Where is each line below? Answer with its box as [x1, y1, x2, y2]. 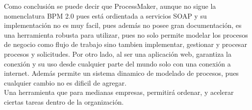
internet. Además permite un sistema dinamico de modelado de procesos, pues [4, 68, 239, 78]
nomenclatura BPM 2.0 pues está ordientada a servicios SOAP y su [4, 10, 207, 21]
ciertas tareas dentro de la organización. [4, 96, 124, 107]
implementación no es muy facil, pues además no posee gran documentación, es [4, 20, 242, 30]
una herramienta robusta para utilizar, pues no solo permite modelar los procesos [4, 29, 248, 40]
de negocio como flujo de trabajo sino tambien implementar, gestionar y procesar [4, 39, 247, 49]
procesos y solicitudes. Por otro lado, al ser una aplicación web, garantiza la [4, 48, 231, 59]
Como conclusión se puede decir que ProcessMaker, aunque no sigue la [4, 1, 216, 11]
